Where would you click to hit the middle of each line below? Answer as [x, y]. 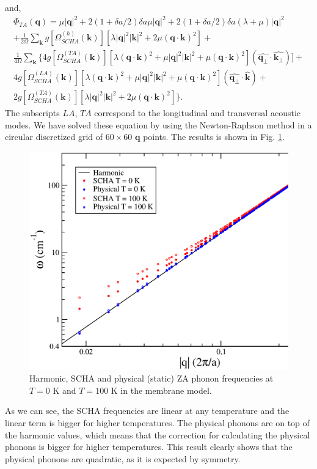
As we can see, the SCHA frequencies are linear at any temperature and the [147, 411]
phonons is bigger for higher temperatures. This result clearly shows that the [149, 447]
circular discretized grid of [54, 137]
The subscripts [32, 113]
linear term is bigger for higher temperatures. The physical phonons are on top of [157, 422]
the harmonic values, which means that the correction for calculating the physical [158, 434]
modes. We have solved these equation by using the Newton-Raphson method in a [158, 124]
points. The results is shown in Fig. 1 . [214, 137]
